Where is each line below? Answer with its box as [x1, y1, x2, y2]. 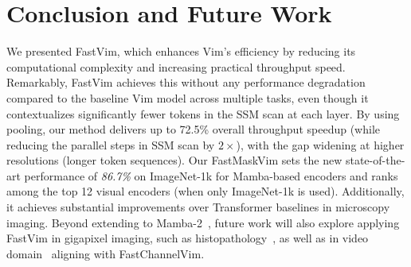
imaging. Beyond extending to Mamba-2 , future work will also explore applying [6, 214, 400, 230]
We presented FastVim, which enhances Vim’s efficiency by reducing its [6, 43, 356, 60]
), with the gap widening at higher [236, 136, 405, 153]
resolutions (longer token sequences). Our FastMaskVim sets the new [6, 152, 342, 168]
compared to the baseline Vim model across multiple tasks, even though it [6, 89, 369, 106]
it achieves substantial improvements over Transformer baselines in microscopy [6, 199, 390, 215]
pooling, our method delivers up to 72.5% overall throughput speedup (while [6, 121, 380, 137]
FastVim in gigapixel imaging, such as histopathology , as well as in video [6, 230, 369, 246]
